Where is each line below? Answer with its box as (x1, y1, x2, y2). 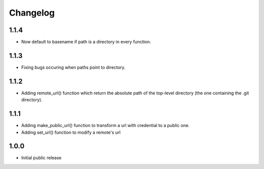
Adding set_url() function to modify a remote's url (21, 129, 121, 135)
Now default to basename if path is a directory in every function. (21, 39, 152, 45)
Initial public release (21, 155, 62, 161)
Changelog (9, 7, 55, 18)
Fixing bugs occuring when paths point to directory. (21, 64, 126, 70)
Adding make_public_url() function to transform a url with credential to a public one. (21, 123, 190, 128)
